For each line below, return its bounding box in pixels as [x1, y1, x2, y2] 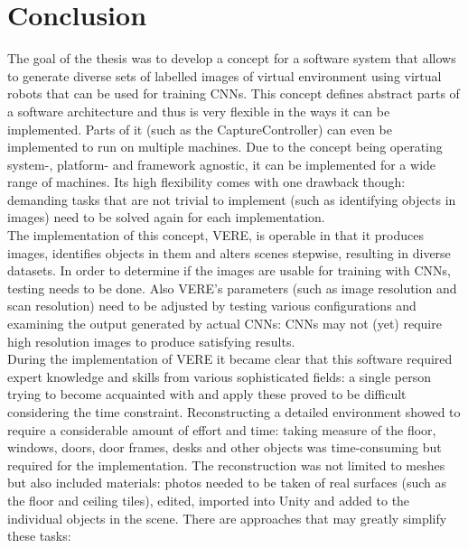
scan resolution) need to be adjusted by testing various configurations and [7, 296, 417, 315]
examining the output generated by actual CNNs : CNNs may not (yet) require [7, 314, 442, 333]
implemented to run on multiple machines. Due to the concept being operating [7, 137, 443, 156]
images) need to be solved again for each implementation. [7, 208, 325, 227]
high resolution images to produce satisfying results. [7, 331, 295, 350]
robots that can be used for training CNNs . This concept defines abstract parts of [7, 84, 460, 103]
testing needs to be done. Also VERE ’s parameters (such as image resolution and [7, 278, 457, 297]
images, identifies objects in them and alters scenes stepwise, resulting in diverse [7, 243, 451, 262]
